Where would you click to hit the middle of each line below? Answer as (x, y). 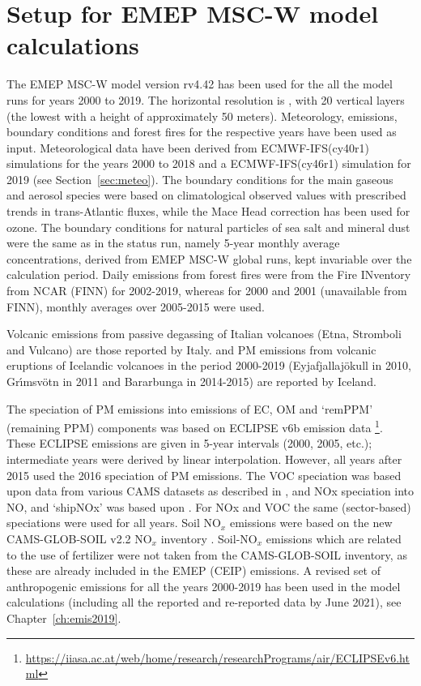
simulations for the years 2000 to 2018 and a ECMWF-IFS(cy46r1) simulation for (209, 163)
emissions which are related (334, 538)
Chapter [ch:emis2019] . (64, 617)
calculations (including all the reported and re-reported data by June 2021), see (204, 602)
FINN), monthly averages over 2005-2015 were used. (136, 306)
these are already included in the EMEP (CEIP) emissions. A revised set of (193, 570)
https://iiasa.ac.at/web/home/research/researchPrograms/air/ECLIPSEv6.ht (217, 657)
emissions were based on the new (311, 523)
